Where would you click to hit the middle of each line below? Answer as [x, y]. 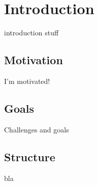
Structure [30, 156]
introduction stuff [31, 33]
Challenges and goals [37, 129]
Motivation [34, 60]
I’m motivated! [27, 81]
